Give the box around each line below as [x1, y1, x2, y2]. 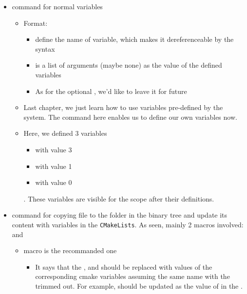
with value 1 [35, 161, 72, 171]
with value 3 [35, 144, 72, 154]
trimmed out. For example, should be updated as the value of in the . [35, 280, 243, 291]
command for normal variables [12, 1, 103, 11]
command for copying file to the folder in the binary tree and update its [12, 210, 228, 220]
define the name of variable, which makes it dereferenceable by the [35, 34, 234, 44]
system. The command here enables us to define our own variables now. [23, 111, 237, 122]
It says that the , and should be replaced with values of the [35, 261, 212, 272]
